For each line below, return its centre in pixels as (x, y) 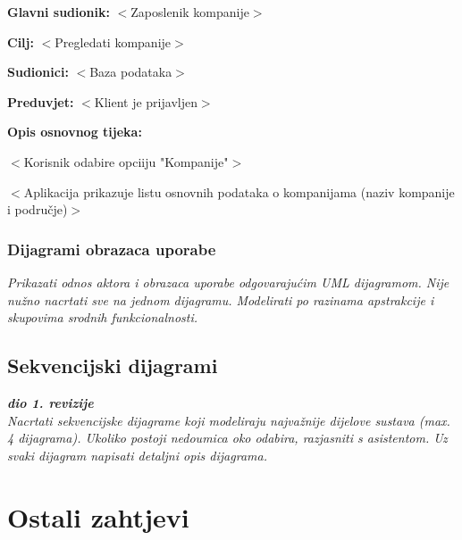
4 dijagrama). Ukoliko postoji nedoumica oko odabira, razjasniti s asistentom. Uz (227, 438)
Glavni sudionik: (59, 12)
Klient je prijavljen (146, 101)
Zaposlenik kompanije (190, 12)
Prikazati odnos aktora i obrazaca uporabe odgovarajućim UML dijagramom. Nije (228, 282)
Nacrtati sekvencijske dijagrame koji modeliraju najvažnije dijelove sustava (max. (229, 420)
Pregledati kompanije (113, 42)
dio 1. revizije (50, 402)
